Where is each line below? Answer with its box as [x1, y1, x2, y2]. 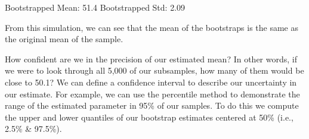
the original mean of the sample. [5, 33, 123, 45]
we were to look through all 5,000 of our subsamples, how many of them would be [5, 64, 304, 77]
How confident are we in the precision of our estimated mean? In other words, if [5, 52, 297, 65]
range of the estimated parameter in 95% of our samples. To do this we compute [5, 99, 299, 112]
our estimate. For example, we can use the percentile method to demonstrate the [5, 87, 300, 100]
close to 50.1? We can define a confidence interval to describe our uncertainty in [5, 75, 297, 88]
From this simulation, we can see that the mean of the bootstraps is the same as [5, 21, 298, 33]
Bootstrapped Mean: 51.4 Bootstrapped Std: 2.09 [5, 1, 186, 13]
